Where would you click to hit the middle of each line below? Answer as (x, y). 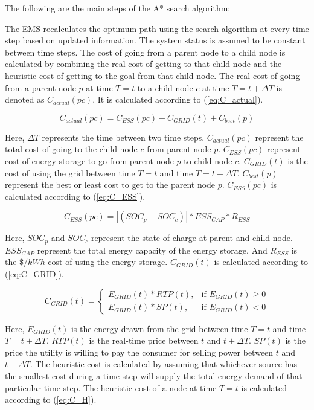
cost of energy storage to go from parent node (89, 160)
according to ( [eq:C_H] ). (51, 399)
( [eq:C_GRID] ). (34, 273)
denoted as (25, 99)
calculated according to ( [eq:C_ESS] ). (75, 196)
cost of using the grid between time (70, 172)
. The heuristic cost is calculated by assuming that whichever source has (164, 364)
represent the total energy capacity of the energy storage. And (152, 250)
